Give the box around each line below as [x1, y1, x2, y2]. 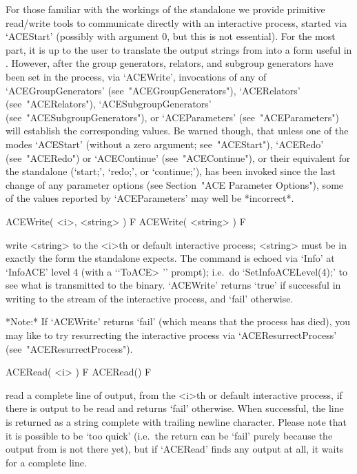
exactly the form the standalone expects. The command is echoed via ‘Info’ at [6, 251, 335, 265]
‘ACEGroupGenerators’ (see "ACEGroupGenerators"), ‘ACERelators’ [6, 83, 300, 97]
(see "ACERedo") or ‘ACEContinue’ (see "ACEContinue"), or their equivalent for [6, 150, 351, 165]
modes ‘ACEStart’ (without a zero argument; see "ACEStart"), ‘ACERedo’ [6, 136, 324, 151]
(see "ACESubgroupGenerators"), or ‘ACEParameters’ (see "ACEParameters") [6, 110, 339, 124]
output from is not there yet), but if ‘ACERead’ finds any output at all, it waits [6, 442, 344, 456]
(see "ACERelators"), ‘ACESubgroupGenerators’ [6, 96, 212, 111]
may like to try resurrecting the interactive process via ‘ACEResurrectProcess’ [6, 328, 337, 342]
